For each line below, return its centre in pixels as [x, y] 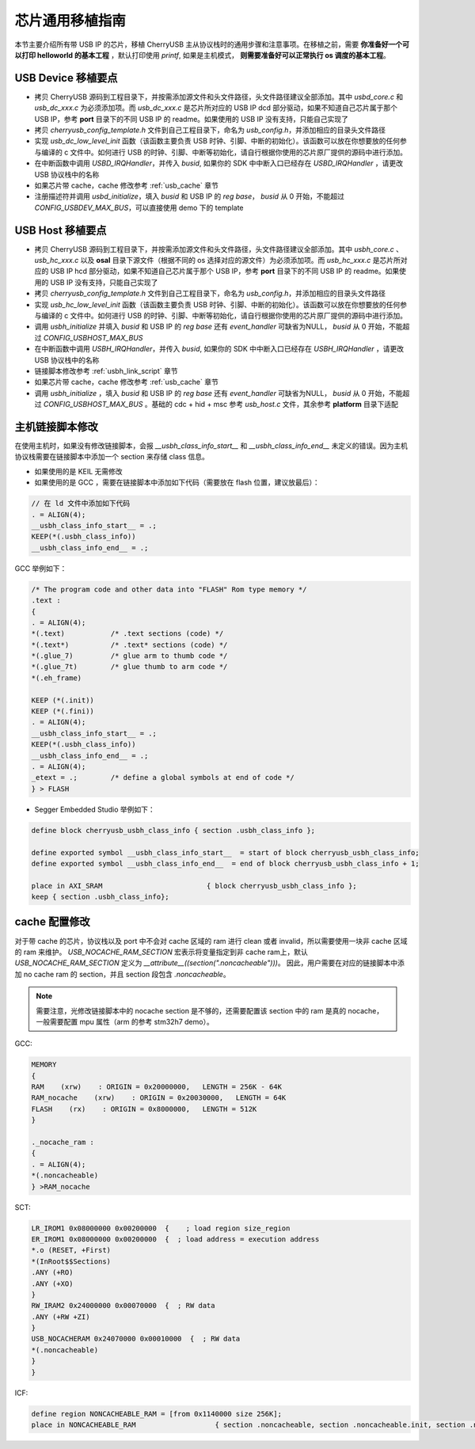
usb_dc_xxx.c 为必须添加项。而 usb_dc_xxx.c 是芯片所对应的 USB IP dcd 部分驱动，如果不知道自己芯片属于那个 [216, 108]
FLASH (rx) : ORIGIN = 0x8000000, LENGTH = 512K [144, 1109]
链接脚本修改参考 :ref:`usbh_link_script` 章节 [106, 371]
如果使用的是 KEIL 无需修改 [78, 471]
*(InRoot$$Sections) [71, 1261]
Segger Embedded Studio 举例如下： [95, 809]
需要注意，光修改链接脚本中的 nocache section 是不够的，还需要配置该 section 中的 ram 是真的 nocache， [210, 1010]
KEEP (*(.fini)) [63, 711]
